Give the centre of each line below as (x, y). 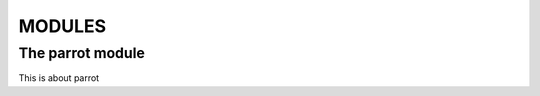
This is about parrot (59, 78)
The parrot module (81, 53)
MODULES (62, 26)
